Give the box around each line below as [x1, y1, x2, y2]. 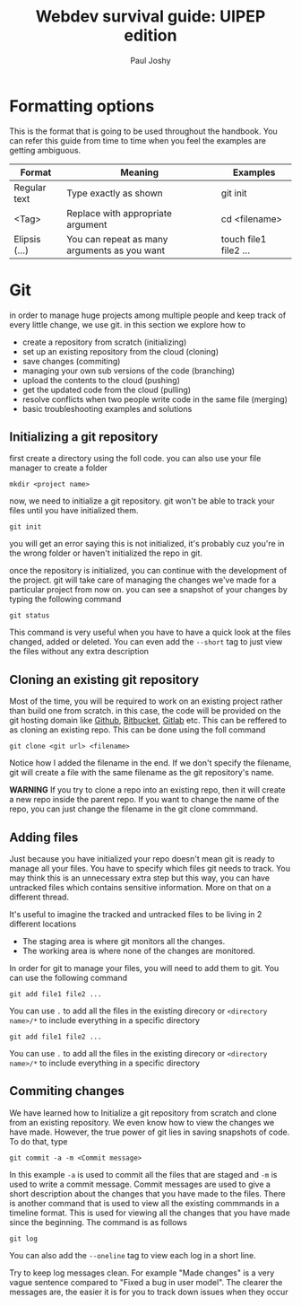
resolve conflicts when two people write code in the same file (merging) [21, 393, 288, 405]
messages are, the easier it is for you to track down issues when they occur [9, 1286, 288, 1297]
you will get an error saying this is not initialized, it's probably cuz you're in [9, 539, 285, 549]
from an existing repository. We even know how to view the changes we [9, 1117, 275, 1127]
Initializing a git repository [9, 429, 159, 445]
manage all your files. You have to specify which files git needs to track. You [9, 863, 291, 874]
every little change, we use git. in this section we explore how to [9, 319, 246, 329]
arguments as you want [66, 244, 166, 257]
